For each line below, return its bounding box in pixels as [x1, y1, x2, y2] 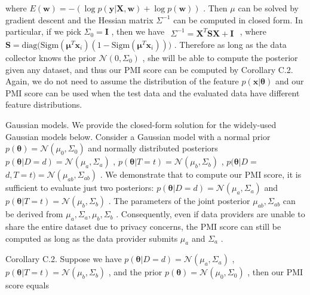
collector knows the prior [5, 51, 96, 63]
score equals [5, 279, 49, 291]
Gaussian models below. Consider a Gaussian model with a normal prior [5, 130, 271, 142]
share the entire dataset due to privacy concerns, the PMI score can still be [5, 220, 281, 232]
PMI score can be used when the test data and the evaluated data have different [5, 86, 300, 99]
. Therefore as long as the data [174, 38, 287, 50]
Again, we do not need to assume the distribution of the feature [5, 75, 239, 87]
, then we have [111, 25, 165, 38]
